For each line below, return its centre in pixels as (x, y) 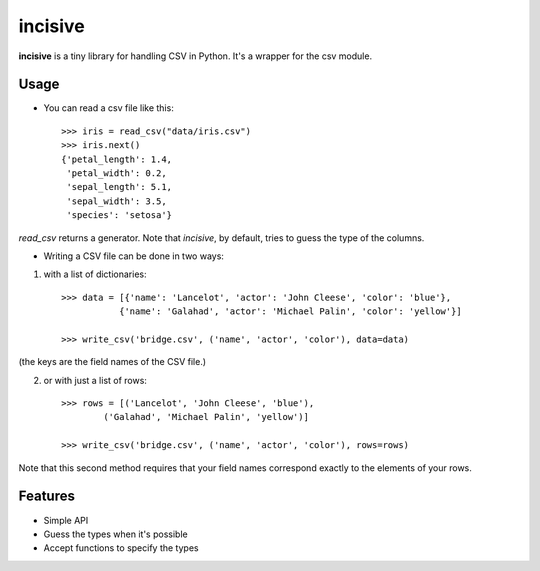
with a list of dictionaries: (95, 274)
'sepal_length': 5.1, (119, 187)
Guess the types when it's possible (116, 534)
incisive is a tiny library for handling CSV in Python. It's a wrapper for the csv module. (195, 56)
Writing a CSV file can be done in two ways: (134, 256)
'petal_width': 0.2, (116, 173)
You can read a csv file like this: (108, 108)
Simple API (66, 520)
